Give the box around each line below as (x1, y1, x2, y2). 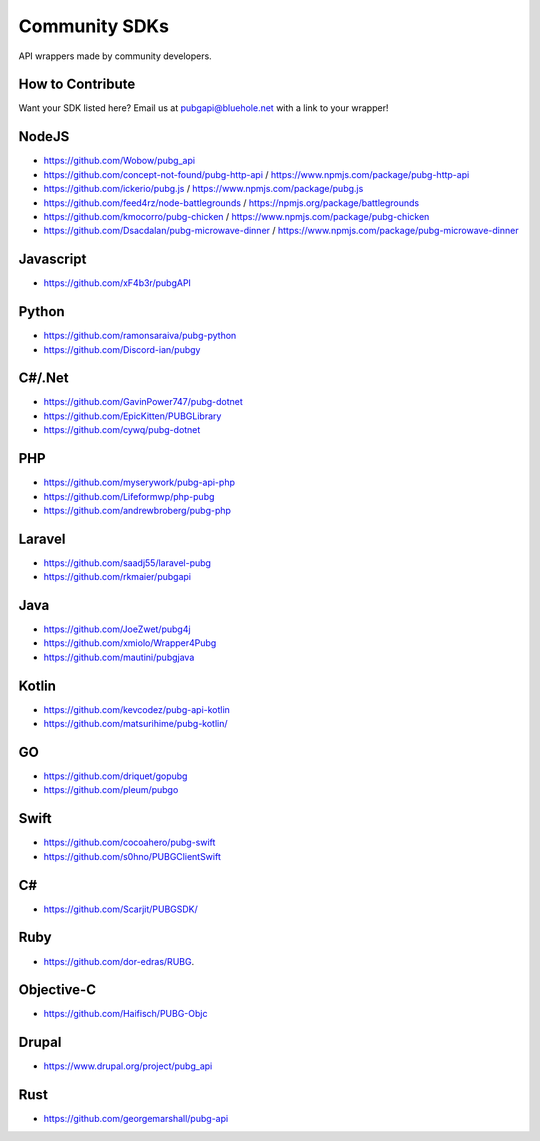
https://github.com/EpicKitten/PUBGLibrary (43, 410, 222, 422)
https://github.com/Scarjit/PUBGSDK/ (43, 903, 199, 915)
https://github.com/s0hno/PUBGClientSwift (43, 850, 222, 862)
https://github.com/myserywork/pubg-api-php (43, 476, 235, 489)
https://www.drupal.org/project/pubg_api (43, 1060, 213, 1072)
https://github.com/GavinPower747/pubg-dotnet (43, 396, 244, 408)
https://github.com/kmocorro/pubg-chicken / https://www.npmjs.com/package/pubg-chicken (43, 210, 430, 222)
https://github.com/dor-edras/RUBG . (43, 955, 195, 967)
